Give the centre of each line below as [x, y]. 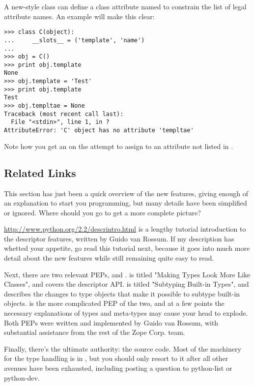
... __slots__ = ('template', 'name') [74, 40]
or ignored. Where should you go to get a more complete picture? [102, 212]
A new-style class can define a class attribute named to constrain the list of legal [125, 6]
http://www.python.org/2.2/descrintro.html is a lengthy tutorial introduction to [125, 229]
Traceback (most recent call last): [64, 114]
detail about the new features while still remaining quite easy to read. [109, 258]
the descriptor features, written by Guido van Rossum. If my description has [119, 238]
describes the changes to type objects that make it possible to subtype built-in [122, 293]
